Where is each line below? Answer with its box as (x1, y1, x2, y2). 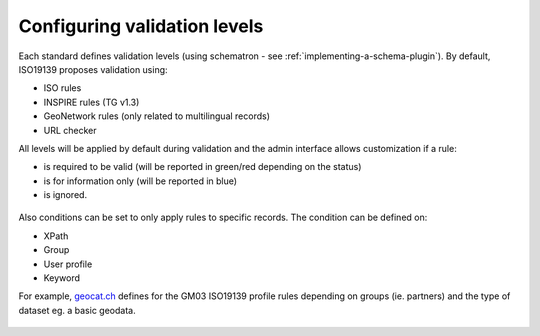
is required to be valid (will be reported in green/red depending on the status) (43, 161, 362, 173)
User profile (43, 258, 93, 270)
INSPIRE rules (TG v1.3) (43, 96, 140, 108)
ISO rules (43, 82, 82, 94)
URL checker (43, 124, 97, 136)
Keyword (43, 272, 80, 284)
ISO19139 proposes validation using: (18, 63, 169, 75)
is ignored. (43, 189, 88, 201)
